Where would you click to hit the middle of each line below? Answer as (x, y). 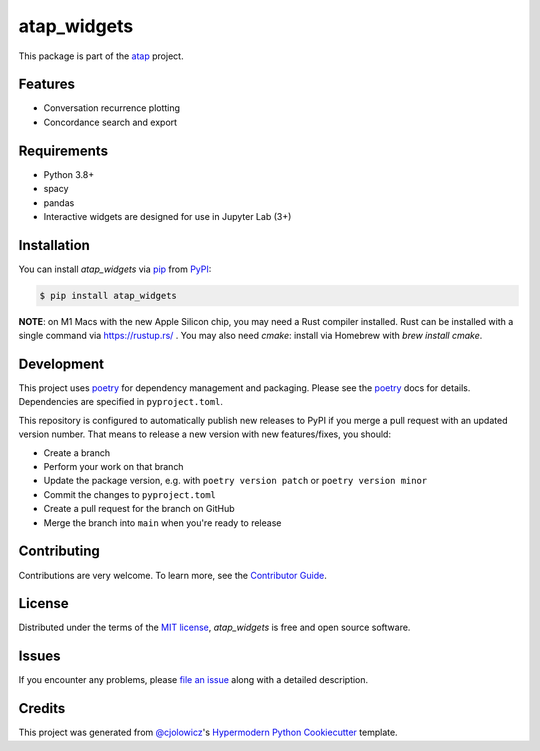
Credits (42, 708)
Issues (39, 656)
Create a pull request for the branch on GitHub (139, 509)
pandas (59, 202)
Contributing (59, 551)
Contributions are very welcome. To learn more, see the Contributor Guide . (172, 575)
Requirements (63, 150)
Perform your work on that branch (113, 467)
